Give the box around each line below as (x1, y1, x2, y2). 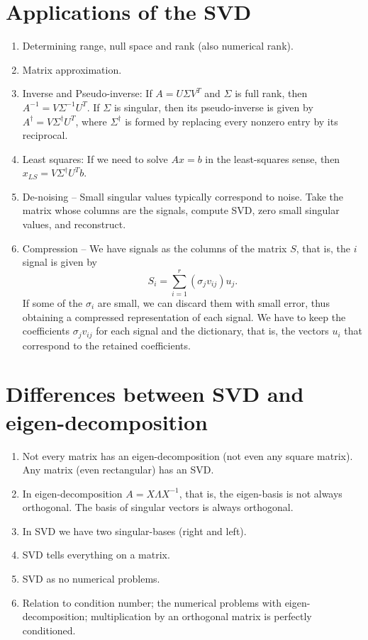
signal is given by (22, 254, 97, 269)
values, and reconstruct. (22, 217, 126, 232)
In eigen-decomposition (22, 485, 123, 500)
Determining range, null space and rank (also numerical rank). (22, 38, 294, 53)
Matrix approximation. (22, 62, 122, 77)
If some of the (22, 295, 83, 310)
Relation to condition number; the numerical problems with (22, 595, 281, 610)
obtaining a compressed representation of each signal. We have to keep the (22, 309, 346, 324)
